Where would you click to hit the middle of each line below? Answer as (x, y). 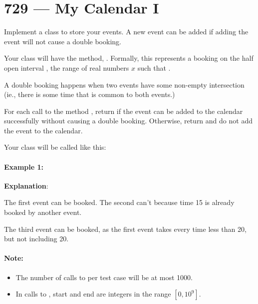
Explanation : (26, 185)
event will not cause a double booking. (63, 41)
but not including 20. (36, 239)
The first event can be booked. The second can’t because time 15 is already (119, 202)
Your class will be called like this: (55, 147)
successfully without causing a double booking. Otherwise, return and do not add (128, 121)
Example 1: (24, 166)
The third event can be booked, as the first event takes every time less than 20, (125, 229)
